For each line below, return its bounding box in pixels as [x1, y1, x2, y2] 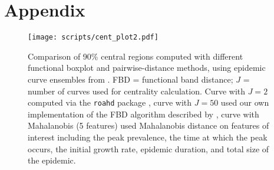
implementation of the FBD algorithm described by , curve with [28, 107, 259, 120]
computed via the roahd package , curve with [28, 96, 192, 109]
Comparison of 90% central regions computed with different [28, 50, 243, 62]
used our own [220, 96, 269, 109]
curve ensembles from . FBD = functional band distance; [28, 73, 233, 85]
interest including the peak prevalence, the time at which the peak [28, 131, 268, 143]
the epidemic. [28, 154, 76, 166]
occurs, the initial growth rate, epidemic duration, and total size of [28, 142, 269, 155]
